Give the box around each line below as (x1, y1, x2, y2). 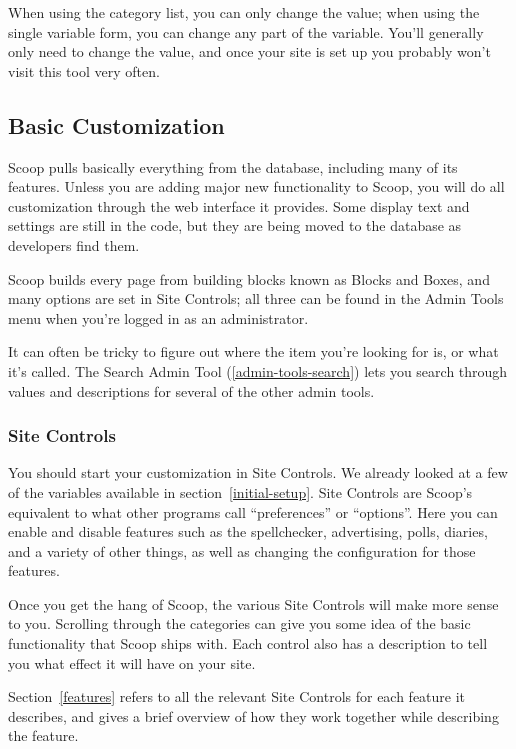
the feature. (8, 725, 79, 746)
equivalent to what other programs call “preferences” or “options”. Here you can (8, 501, 498, 522)
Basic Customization (8, 109, 225, 140)
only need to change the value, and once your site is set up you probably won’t (8, 41, 491, 62)
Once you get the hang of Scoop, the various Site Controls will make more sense (8, 593, 499, 614)
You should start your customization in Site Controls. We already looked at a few (8, 462, 508, 483)
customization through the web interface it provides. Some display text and (8, 195, 470, 216)
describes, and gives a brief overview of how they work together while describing (8, 705, 499, 726)
